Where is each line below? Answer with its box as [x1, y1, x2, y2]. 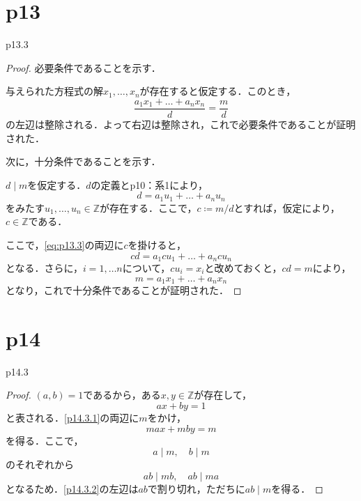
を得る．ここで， [6, 433, 84, 447]
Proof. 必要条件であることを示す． [6, 60, 161, 75]
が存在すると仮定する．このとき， [139, 84, 296, 98]
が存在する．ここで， [100, 200, 197, 215]
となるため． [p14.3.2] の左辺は [6, 481, 139, 495]
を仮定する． [27, 177, 86, 192]
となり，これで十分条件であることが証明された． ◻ [6, 283, 242, 298]
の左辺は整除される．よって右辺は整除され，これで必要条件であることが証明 [6, 116, 356, 131]
